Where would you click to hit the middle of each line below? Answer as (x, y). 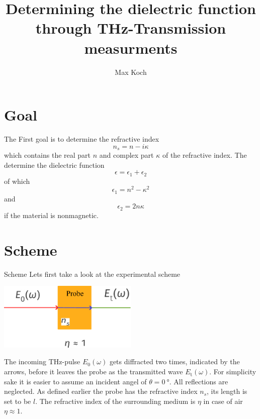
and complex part (126, 155)
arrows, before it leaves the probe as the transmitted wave (94, 372)
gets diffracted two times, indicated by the (175, 361)
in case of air (223, 401)
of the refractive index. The (204, 155)
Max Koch (131, 72)
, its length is (227, 391)
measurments (131, 47)
